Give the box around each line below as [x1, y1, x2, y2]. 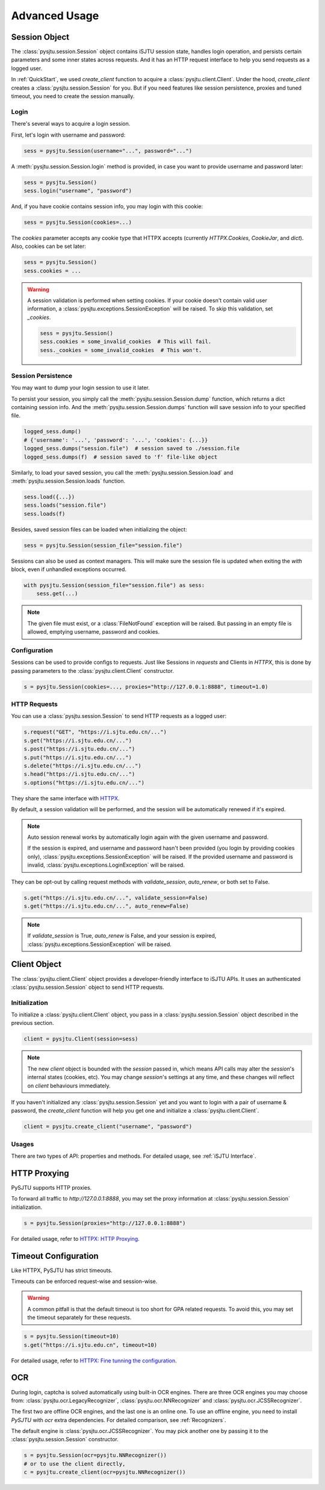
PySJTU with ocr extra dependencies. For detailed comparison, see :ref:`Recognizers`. [11, 1416, 226, 1423]
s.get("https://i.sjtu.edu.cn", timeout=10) [23, 1341, 158, 1348]
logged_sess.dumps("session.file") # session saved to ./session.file [23, 445, 240, 452]
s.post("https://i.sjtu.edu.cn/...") [23, 746, 135, 752]
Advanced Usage [11, 9, 99, 22]
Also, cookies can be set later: [11, 243, 87, 250]
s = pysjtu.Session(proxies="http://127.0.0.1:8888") [23, 1219, 186, 1226]
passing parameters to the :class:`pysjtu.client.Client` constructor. [11, 667, 175, 674]
